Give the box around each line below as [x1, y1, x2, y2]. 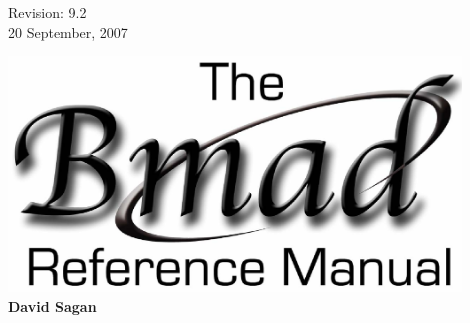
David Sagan [8, 295, 97, 316]
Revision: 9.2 [8, 2, 87, 22]
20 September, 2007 [8, 21, 128, 42]
